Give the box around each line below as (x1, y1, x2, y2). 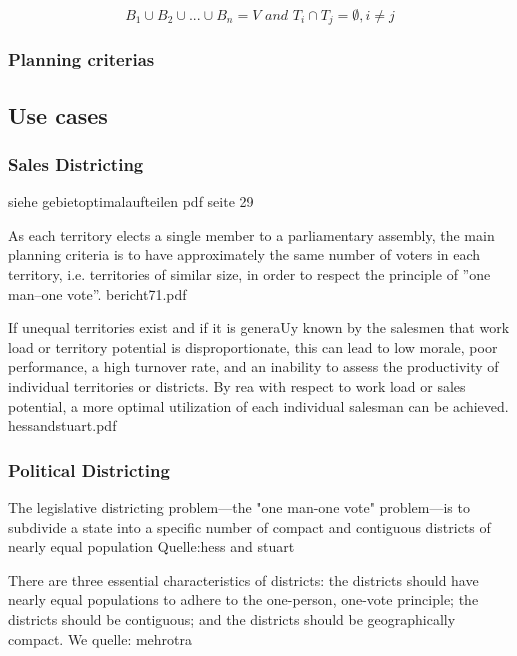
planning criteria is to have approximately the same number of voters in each (8, 244, 481, 265)
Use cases (8, 99, 108, 130)
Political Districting (8, 457, 170, 482)
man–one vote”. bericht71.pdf (8, 283, 187, 304)
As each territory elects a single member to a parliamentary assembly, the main (8, 224, 495, 245)
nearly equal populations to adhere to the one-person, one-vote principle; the (8, 589, 479, 610)
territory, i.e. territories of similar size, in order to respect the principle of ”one (8, 264, 491, 285)
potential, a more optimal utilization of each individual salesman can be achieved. (8, 395, 509, 416)
